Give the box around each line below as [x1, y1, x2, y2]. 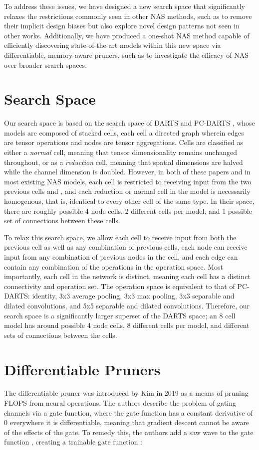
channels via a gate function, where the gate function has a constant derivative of [4, 407, 253, 418]
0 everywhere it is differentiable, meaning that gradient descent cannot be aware [4, 417, 250, 428]
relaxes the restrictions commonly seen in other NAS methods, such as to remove [4, 10, 252, 21]
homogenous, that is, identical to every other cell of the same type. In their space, [4, 196, 255, 206]
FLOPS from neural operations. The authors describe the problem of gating [4, 398, 237, 408]
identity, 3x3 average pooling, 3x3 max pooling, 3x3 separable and [32, 291, 235, 301]
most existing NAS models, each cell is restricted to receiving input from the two [4, 176, 252, 186]
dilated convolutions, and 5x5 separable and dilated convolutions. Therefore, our [4, 300, 250, 310]
